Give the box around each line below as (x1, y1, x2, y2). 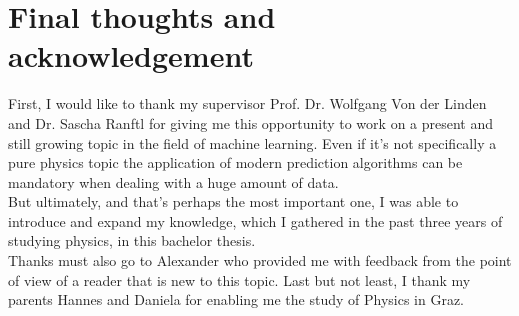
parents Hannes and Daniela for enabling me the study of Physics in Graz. (8, 289, 465, 310)
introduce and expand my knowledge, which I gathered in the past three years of (8, 210, 503, 231)
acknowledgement (8, 35, 254, 76)
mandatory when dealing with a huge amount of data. (8, 171, 339, 192)
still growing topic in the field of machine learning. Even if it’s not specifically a (8, 132, 497, 153)
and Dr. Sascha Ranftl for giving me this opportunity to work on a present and (8, 112, 494, 133)
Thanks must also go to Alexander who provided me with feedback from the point (8, 250, 512, 271)
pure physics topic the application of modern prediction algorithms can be (8, 152, 463, 173)
